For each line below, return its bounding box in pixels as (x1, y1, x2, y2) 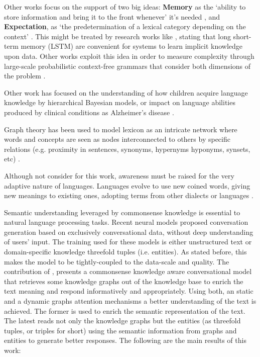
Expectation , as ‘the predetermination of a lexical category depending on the (4, 21, 246, 32)
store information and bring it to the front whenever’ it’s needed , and (4, 11, 220, 22)
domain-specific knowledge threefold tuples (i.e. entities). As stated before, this (4, 246, 247, 257)
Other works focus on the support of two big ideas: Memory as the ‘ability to (4, 2, 246, 12)
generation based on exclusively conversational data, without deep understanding (4, 226, 253, 237)
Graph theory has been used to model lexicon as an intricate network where (4, 124, 237, 134)
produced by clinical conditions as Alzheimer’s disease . (4, 107, 174, 117)
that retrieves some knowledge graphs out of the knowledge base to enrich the (4, 276, 243, 286)
